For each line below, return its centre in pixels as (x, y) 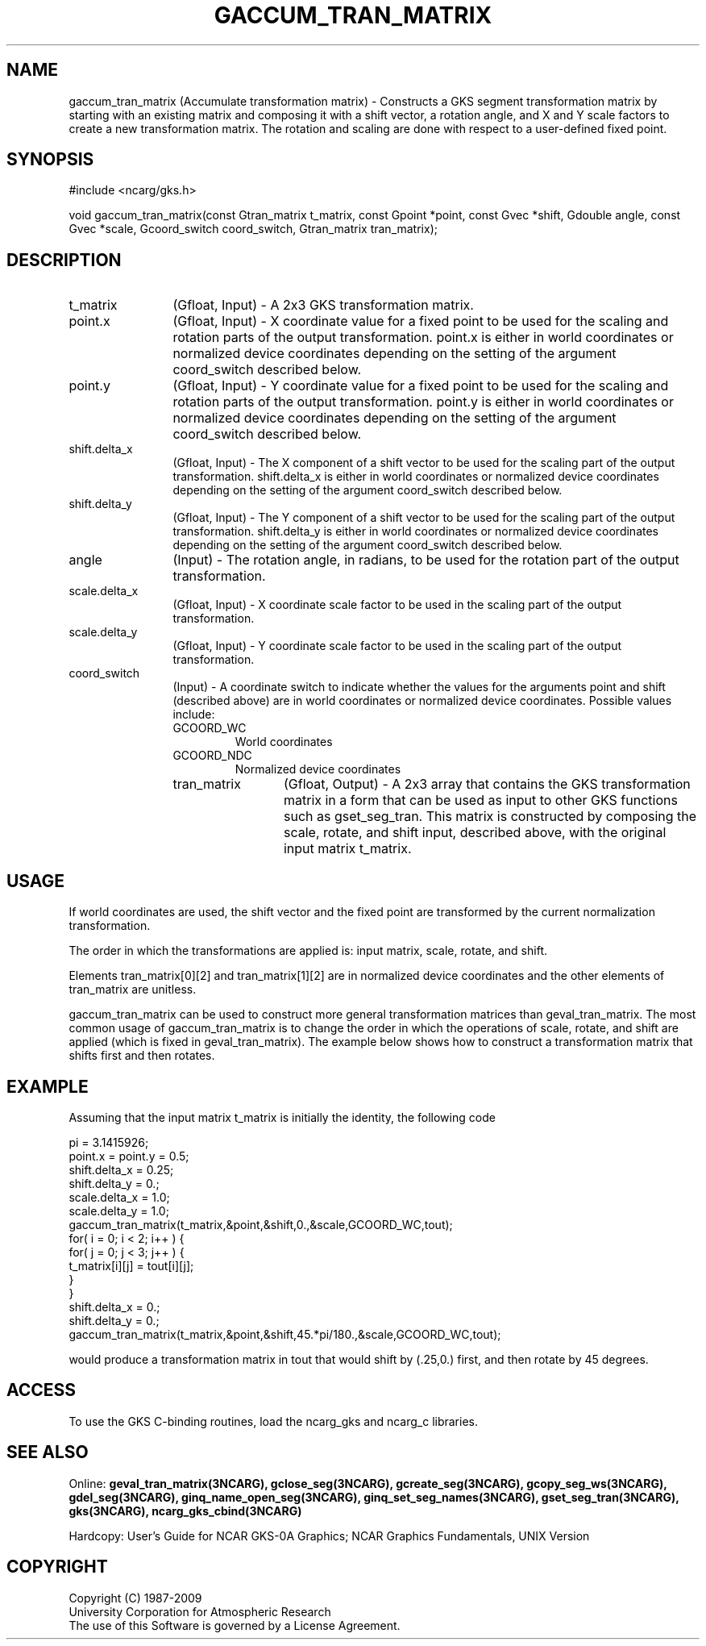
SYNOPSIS (50, 160)
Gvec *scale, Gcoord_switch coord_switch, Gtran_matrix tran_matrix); (253, 229)
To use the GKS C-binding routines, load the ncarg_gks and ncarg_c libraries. (274, 1421)
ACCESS (42, 1390)
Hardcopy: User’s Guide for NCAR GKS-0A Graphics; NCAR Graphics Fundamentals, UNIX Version (329, 1536)
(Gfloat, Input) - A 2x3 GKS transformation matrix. (323, 305)
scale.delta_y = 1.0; (119, 1211)
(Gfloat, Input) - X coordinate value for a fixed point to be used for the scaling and (421, 321)
